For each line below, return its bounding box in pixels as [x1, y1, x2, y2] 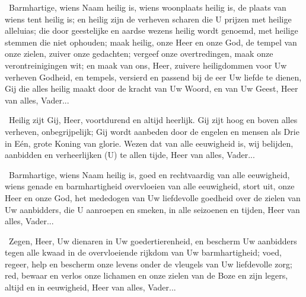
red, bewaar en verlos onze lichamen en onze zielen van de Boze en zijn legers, [5, 269, 288, 282]
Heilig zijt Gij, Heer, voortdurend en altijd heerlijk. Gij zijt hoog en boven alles [8, 114, 298, 126]
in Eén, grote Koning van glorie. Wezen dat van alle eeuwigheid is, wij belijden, [5, 137, 294, 149]
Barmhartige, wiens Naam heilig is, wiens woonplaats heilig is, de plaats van [8, 1, 286, 13]
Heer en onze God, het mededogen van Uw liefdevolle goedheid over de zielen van [5, 191, 301, 204]
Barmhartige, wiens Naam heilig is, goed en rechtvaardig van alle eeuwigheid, [8, 168, 290, 180]
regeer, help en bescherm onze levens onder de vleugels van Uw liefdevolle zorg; [5, 257, 292, 270]
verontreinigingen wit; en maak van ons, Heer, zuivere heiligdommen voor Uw [5, 59, 287, 71]
